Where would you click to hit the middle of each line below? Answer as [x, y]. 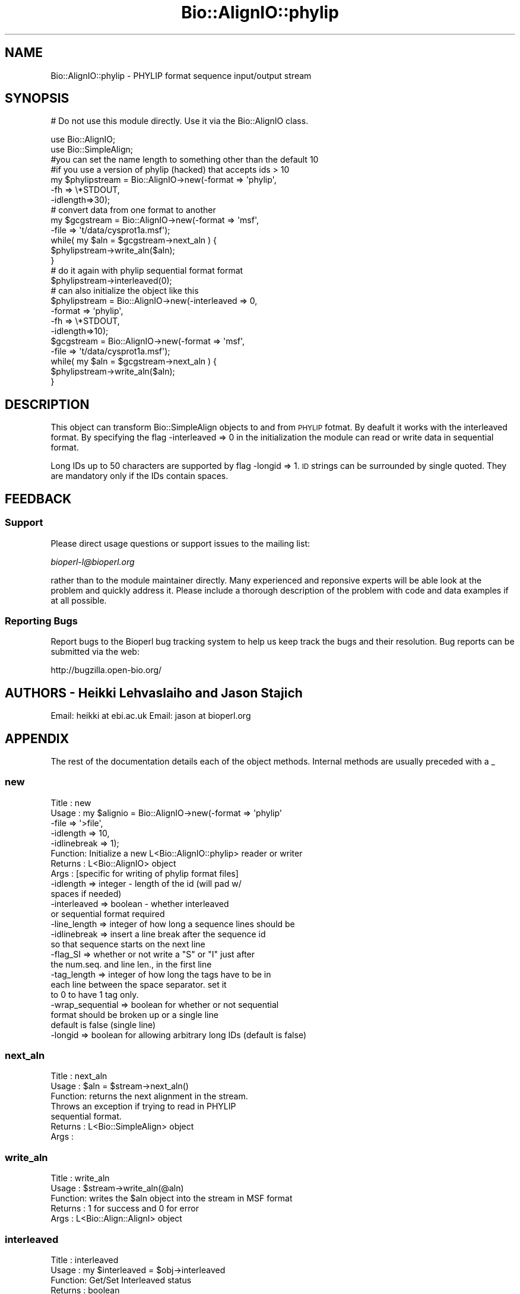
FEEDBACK [38, 499]
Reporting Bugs [41, 621]
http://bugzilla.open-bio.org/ [106, 670]
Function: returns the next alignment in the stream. [149, 1096]
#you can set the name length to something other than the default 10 [185, 160]
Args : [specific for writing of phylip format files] [145, 873]
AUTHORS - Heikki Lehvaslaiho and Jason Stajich [154, 693]
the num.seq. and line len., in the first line [131, 964]
